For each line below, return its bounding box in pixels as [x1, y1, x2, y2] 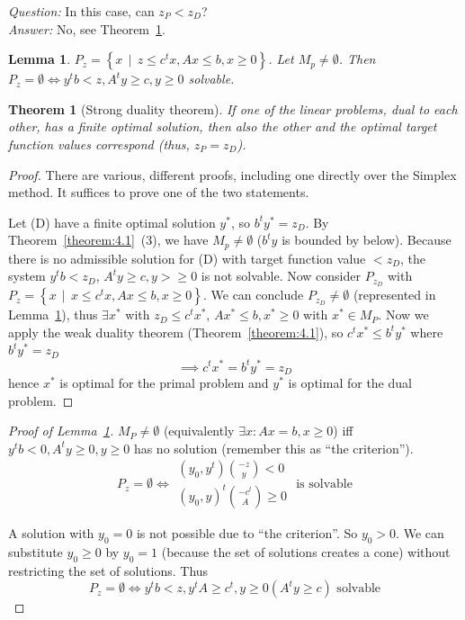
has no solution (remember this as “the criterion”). [133, 438, 414, 457]
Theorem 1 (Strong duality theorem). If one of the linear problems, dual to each [8, 99, 458, 118]
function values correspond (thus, [8, 134, 190, 153]
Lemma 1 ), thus [8, 305, 98, 324]
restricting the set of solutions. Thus [8, 561, 209, 580]
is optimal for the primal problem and [59, 373, 269, 391]
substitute [8, 542, 63, 561]
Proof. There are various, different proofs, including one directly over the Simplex [8, 165, 457, 184]
